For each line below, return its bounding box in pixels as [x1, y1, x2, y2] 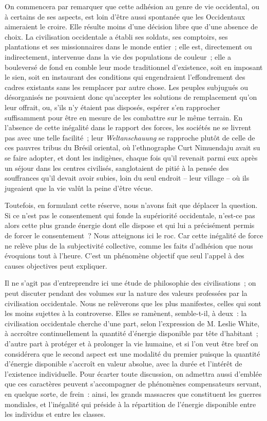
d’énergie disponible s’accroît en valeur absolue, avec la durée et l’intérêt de [5, 358, 242, 369]
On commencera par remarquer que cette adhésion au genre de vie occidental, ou [5, 1, 260, 11]
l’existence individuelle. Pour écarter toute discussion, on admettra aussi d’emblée [5, 368, 262, 379]
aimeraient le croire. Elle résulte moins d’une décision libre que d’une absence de [5, 21, 258, 32]
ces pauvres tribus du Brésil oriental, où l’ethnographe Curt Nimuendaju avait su [5, 142, 260, 153]
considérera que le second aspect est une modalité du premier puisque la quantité [5, 348, 260, 359]
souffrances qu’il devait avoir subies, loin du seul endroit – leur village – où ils [5, 172, 250, 183]
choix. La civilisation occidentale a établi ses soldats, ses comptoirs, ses [5, 31, 228, 42]
